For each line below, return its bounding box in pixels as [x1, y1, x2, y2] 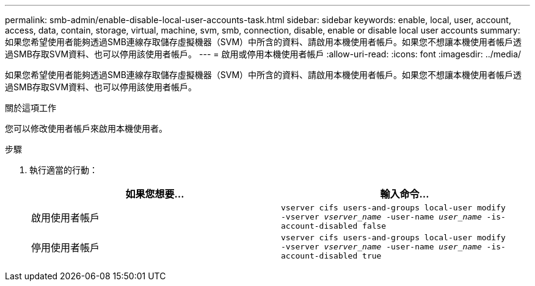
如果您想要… [125, 188, 184, 200]
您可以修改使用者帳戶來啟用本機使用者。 [5, 123, 167, 134]
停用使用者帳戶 [31, 241, 100, 254]
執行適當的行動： [29, 165, 98, 175]
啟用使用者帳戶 [31, 211, 100, 224]
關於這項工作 [5, 102, 56, 113]
